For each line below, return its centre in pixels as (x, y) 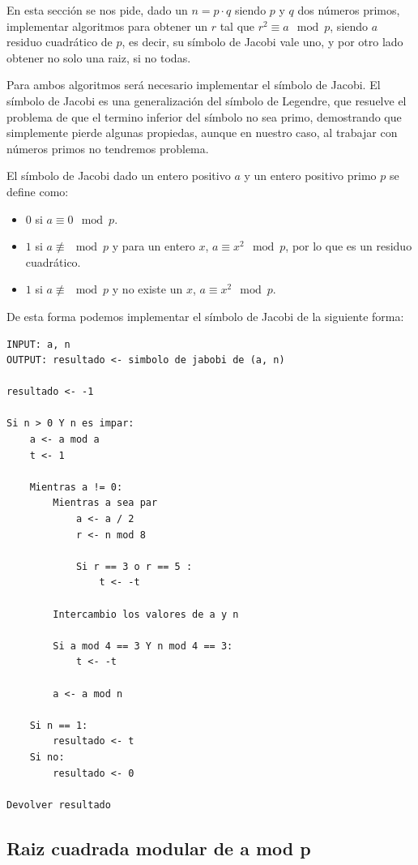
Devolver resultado (59, 805)
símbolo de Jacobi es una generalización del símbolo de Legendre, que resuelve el (207, 100)
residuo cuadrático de (60, 42)
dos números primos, (349, 10)
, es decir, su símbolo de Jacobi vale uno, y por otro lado (262, 42)
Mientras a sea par (105, 503)
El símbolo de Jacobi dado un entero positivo (119, 176)
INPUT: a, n (38, 344)
